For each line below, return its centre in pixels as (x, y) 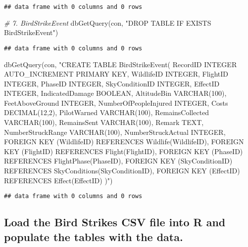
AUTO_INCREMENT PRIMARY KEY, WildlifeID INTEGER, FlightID (116, 74)
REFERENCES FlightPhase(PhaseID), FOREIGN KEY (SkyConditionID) (118, 161)
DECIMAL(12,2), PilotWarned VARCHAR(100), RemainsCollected (107, 112)
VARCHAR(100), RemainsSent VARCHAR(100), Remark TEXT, (104, 122)
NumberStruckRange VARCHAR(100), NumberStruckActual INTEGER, (115, 132)
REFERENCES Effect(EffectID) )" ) (58, 180)
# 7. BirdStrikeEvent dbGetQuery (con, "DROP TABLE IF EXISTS (108, 22)
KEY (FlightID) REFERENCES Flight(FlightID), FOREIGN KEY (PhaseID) (124, 151)
